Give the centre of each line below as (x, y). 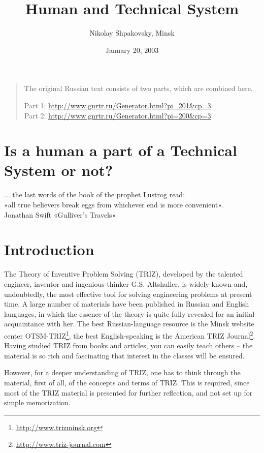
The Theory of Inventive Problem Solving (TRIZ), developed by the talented (124, 274)
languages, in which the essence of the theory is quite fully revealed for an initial (129, 313)
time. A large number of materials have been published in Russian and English (127, 304)
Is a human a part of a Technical (121, 150)
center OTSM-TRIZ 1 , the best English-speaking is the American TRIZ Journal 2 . (130, 335)
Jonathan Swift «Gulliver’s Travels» (60, 214)
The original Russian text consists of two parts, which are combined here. (138, 88)
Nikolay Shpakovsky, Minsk (132, 33)
